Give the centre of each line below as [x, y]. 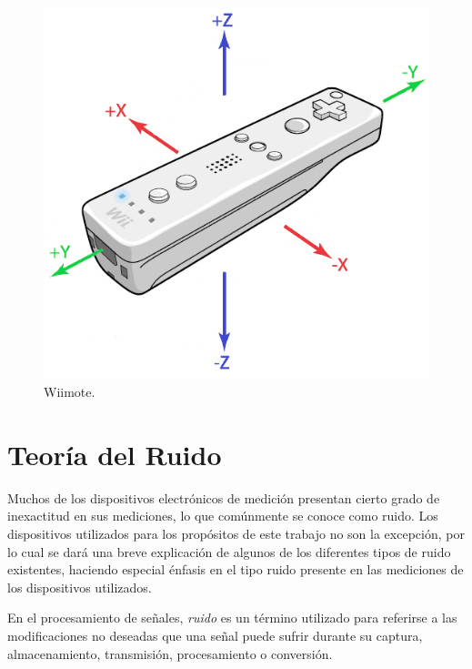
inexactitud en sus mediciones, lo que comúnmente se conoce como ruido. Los [223, 516]
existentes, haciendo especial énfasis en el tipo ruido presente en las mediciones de [236, 569]
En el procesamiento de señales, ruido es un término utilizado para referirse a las [232, 618]
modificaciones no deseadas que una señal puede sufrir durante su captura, [215, 635]
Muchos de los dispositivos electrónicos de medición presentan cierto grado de [224, 497]
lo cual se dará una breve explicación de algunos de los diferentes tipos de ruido [229, 551]
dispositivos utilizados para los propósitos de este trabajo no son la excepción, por [236, 533]
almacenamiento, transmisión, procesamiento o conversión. [170, 653]
